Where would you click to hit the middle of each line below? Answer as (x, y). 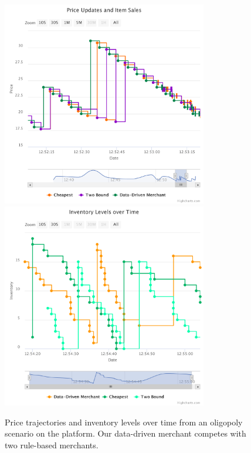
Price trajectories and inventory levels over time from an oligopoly (124, 422)
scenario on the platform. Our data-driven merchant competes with (126, 433)
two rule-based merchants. (52, 444)
